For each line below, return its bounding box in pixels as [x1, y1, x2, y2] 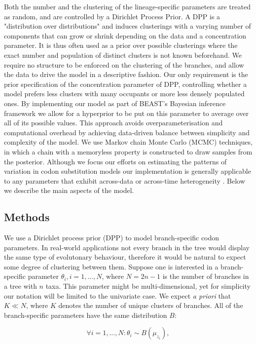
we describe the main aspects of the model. [4, 185, 134, 195]
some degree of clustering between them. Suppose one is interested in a [4, 261, 219, 271]
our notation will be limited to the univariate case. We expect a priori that [4, 290, 231, 301]
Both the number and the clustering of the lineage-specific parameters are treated [4, 1, 251, 11]
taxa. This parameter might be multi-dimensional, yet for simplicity [45, 281, 251, 291]
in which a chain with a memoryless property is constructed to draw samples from [4, 146, 253, 156]
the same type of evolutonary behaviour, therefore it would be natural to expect [4, 252, 246, 262]
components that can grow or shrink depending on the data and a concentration [4, 30, 247, 40]
